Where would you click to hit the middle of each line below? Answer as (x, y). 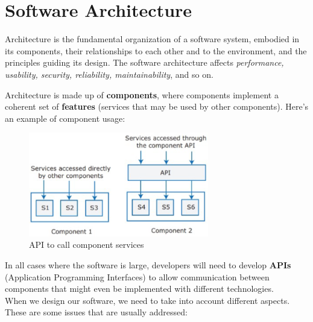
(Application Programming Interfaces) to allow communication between (137, 276)
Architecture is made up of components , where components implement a (142, 94)
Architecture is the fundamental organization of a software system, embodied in (152, 39)
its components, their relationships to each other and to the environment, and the (156, 50)
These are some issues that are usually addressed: (96, 312)
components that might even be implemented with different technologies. (139, 289)
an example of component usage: (65, 118)
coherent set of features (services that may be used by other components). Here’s (157, 106)
